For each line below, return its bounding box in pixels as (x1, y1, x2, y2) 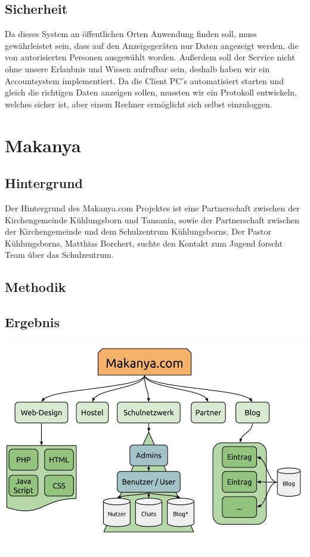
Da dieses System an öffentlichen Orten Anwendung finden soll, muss (5, 27, 257, 40)
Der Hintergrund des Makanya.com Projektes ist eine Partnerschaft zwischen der (5, 201, 300, 214)
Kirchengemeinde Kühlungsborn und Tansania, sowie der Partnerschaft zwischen (5, 213, 299, 226)
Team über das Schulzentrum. (5, 248, 114, 261)
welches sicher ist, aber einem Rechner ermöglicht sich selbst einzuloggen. (5, 97, 272, 110)
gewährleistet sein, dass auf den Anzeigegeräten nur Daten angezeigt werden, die (5, 39, 299, 51)
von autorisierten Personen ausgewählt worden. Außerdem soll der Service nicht (5, 51, 295, 63)
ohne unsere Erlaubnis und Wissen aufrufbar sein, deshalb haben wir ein (5, 62, 270, 75)
